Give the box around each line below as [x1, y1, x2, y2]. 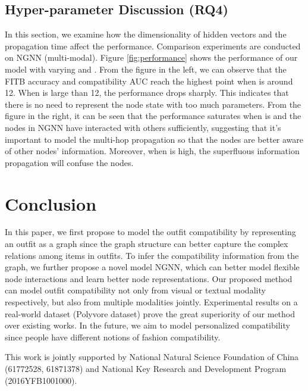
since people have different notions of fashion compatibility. [5, 330, 221, 343]
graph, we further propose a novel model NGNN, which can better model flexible [5, 261, 300, 273]
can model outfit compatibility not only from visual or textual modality [5, 284, 266, 296]
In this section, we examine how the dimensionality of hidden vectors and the [5, 28, 287, 40]
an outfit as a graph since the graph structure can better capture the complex [5, 237, 288, 250]
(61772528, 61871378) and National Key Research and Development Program [5, 362, 287, 374]
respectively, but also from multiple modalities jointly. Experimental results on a [5, 296, 298, 308]
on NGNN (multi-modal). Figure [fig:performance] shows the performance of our [5, 51, 298, 64]
